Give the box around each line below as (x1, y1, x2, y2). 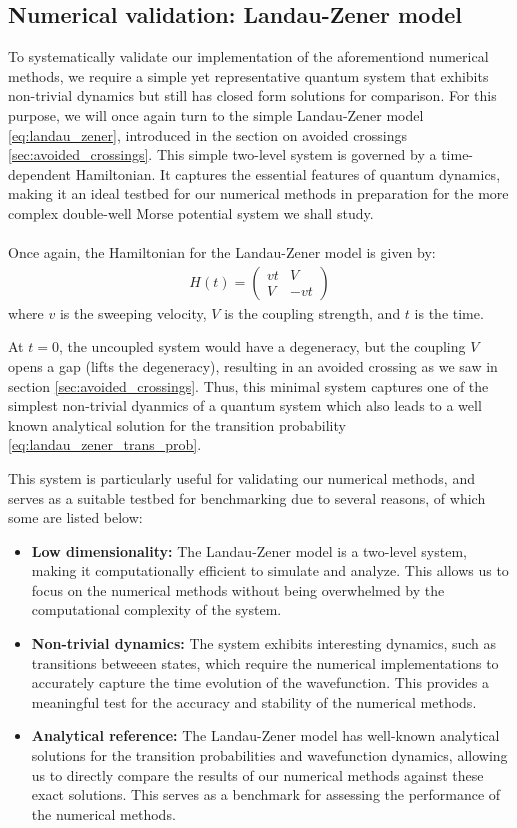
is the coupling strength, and (224, 302, 401, 323)
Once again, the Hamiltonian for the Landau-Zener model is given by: (8, 242, 436, 263)
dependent (8, 163, 72, 184)
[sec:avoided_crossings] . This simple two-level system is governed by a (8, 144, 437, 165)
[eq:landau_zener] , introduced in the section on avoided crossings (8, 124, 408, 145)
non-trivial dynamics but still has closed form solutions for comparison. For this (8, 85, 497, 106)
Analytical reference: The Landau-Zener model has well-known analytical (31, 725, 500, 746)
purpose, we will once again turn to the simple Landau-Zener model (8, 104, 424, 125)
